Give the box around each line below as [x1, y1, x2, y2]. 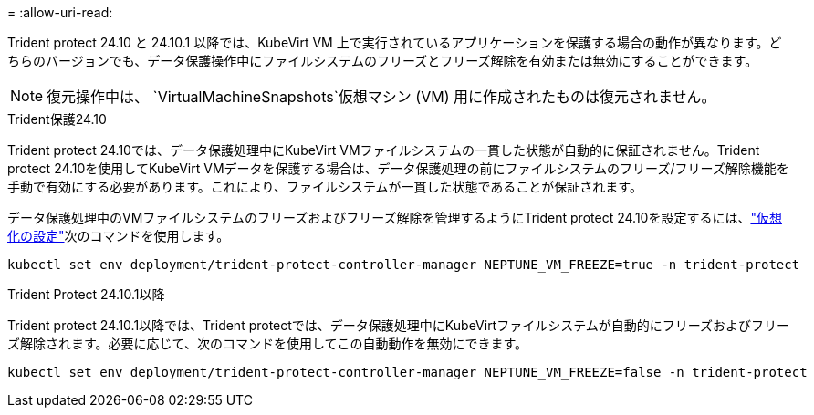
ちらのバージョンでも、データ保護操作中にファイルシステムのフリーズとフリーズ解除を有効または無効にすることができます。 [7, 53, 758, 68]
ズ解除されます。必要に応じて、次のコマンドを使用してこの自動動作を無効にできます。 [7, 336, 528, 351]
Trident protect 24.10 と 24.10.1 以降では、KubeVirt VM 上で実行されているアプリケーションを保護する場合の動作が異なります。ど [7, 35, 782, 50]
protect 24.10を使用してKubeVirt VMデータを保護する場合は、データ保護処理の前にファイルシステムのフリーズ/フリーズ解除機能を [7, 161, 789, 176]
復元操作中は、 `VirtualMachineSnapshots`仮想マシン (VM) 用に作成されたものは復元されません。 [47, 88, 716, 106]
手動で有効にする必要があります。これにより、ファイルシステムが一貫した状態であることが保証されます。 [7, 179, 642, 194]
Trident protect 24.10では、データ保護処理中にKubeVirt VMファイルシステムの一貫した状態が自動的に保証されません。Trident [7, 142, 760, 158]
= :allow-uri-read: [7, 5, 113, 20]
